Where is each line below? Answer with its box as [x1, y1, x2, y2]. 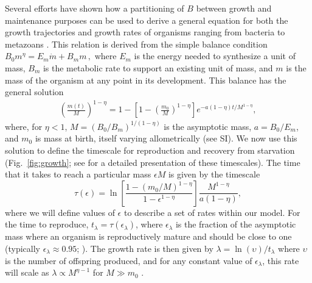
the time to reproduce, [5, 218, 89, 231]
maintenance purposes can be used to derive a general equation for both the [5, 13, 288, 26]
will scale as [5, 266, 49, 279]
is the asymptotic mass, [164, 120, 252, 132]
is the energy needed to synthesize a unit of [134, 49, 296, 62]
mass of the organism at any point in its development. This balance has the [5, 73, 286, 86]
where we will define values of [5, 206, 115, 218]
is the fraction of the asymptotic [175, 218, 296, 231]
